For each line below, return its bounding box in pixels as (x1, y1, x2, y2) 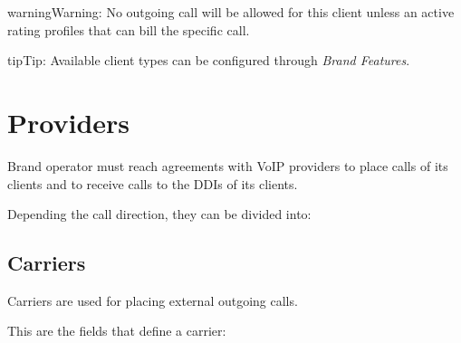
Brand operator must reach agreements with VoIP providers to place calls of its (7, 156, 448, 175)
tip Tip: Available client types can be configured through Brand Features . (7, 51, 410, 70)
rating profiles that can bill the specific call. (7, 20, 250, 39)
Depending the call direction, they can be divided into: (7, 205, 312, 224)
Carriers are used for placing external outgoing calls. (7, 291, 298, 310)
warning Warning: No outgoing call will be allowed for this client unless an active (7, 3, 455, 21)
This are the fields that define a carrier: (7, 321, 226, 340)
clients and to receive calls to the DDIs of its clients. (7, 174, 298, 193)
